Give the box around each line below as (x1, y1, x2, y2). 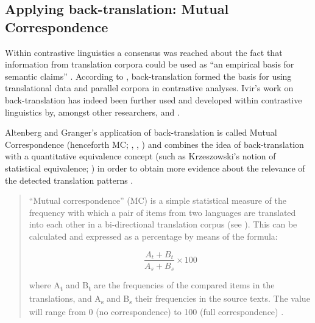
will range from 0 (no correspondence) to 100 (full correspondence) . (29, 305, 284, 318)
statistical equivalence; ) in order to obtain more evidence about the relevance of (5, 161, 305, 174)
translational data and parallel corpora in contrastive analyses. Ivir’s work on (5, 82, 294, 94)
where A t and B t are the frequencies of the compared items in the (29, 279, 275, 293)
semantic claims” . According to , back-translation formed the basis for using (5, 69, 292, 82)
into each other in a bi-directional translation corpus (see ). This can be (29, 218, 297, 231)
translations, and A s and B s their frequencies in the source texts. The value (29, 292, 310, 306)
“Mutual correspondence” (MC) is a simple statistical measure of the (29, 194, 286, 207)
